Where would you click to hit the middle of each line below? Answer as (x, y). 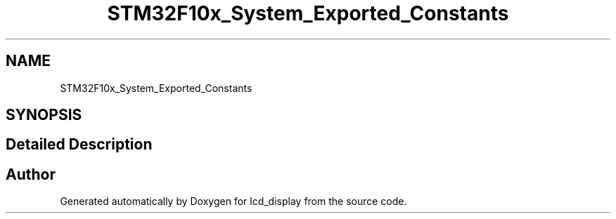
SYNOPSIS (44, 115)
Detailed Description (79, 145)
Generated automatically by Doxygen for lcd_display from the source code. (233, 201)
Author (31, 174)
